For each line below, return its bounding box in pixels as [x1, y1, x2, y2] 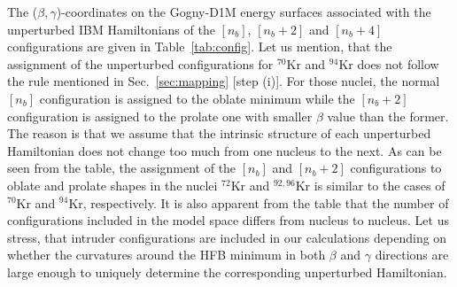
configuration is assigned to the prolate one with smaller [7, 106, 313, 125]
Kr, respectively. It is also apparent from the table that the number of [68, 193, 449, 212]
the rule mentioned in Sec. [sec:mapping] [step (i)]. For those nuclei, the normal [7, 72, 440, 90]
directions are [375, 245, 449, 264]
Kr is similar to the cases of [295, 175, 445, 194]
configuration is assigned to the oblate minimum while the [39, 89, 355, 107]
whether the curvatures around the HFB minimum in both [7, 245, 326, 264]
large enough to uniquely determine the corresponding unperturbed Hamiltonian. [7, 262, 447, 281]
